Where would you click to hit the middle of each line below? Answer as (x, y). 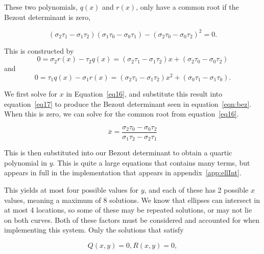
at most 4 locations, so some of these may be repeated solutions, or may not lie (128, 210)
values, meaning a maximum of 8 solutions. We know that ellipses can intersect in (132, 200)
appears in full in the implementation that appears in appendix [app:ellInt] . (123, 172)
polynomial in (26, 162)
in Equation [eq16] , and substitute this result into (144, 93)
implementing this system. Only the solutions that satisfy (94, 230)
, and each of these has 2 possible (196, 190)
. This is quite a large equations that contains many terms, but (151, 162)
